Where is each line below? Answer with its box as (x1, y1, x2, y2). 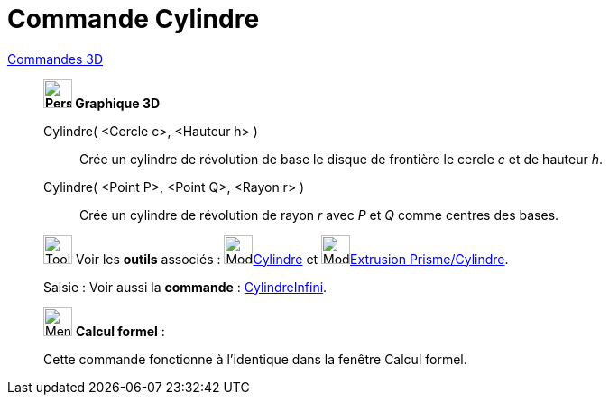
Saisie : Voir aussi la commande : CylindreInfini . (43, 279, 328, 295)
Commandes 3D (7, 50, 104, 67)
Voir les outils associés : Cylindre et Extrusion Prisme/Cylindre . (75, 251, 509, 267)
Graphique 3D (75, 95, 161, 111)
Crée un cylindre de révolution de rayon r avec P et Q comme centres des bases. (79, 206, 559, 223)
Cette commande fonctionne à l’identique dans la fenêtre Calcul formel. (43, 351, 467, 367)
